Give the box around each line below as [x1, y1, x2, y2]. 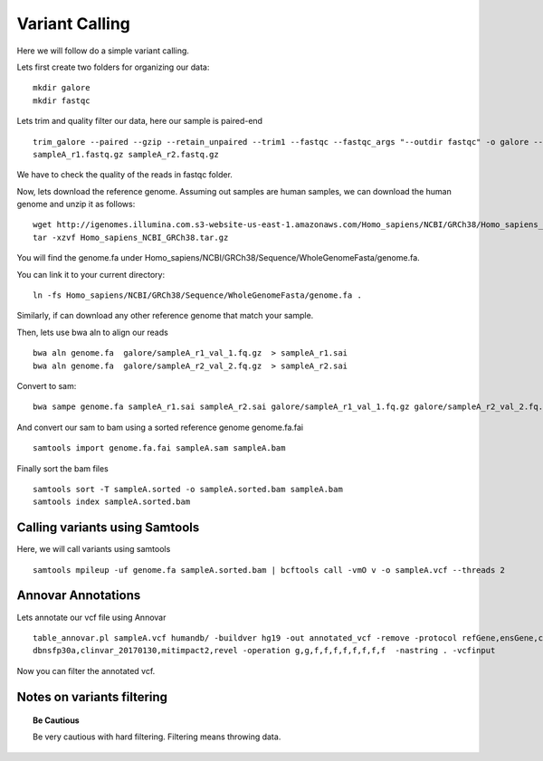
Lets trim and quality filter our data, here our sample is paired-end [16, 116, 262, 127]
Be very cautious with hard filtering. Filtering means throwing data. [33, 731, 281, 742]
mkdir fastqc [33, 95, 90, 106]
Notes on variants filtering [16, 689, 167, 705]
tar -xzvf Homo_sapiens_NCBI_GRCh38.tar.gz [33, 232, 229, 243]
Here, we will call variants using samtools [16, 544, 171, 555]
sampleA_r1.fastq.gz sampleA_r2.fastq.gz [33, 149, 219, 159]
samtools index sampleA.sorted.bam [33, 497, 191, 507]
